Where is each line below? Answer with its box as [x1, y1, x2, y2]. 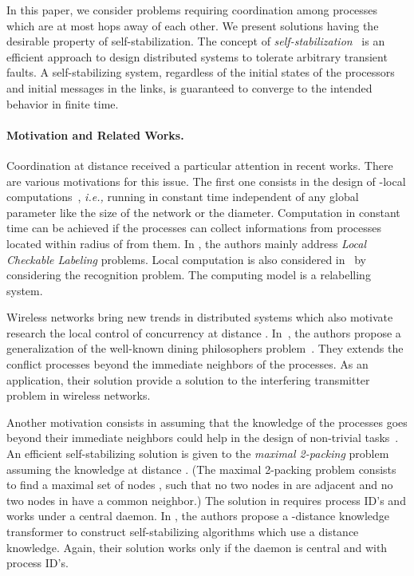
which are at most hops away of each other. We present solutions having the [6, 17, 379, 34]
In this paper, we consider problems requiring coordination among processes [6, 2, 378, 18]
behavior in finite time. [6, 95, 119, 112]
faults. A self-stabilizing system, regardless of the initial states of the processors [6, 64, 395, 81]
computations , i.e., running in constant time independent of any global [6, 188, 359, 205]
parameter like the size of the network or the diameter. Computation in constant [6, 203, 400, 220]
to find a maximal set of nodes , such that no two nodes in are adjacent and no [6, 476, 393, 493]
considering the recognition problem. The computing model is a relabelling [6, 266, 371, 283]
